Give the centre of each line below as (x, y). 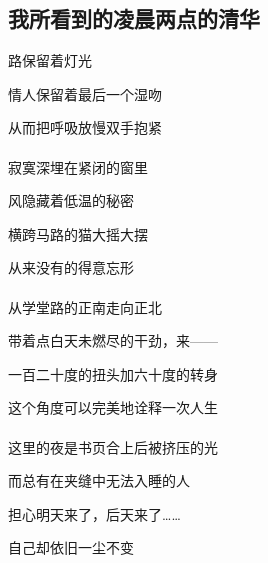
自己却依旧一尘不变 (71, 547)
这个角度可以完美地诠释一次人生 (113, 407)
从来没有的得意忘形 (71, 267)
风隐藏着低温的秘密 (71, 200)
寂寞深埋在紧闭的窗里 (78, 166)
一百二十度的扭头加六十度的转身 (113, 373)
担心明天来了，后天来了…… (94, 513)
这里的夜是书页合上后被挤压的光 (113, 446)
